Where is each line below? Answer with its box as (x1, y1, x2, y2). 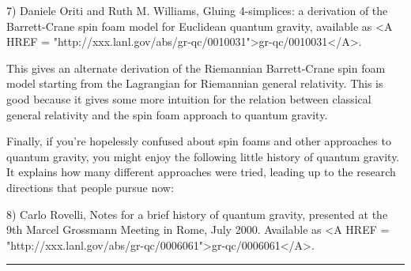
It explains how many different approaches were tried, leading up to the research (6, 164, 396, 180)
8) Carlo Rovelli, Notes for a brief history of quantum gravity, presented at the (6, 205, 388, 222)
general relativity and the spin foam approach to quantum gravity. (6, 106, 328, 122)
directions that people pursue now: (6, 179, 174, 195)
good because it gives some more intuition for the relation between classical (6, 90, 371, 107)
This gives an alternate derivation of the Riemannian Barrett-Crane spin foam (6, 59, 386, 76)
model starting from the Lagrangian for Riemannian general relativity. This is (6, 75, 383, 92)
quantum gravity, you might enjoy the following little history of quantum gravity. (6, 148, 400, 164)
